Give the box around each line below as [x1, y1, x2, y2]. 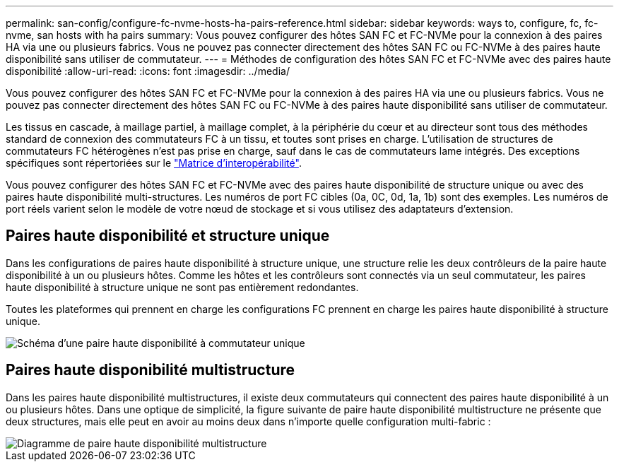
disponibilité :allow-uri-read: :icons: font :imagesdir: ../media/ [6, 65, 290, 77]
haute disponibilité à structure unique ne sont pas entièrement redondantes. [6, 280, 359, 293]
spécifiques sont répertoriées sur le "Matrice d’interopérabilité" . [6, 157, 302, 169]
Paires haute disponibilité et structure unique [6, 227, 330, 245]
